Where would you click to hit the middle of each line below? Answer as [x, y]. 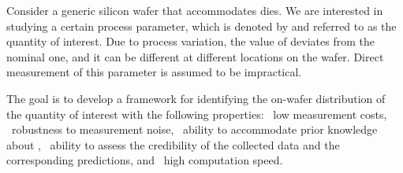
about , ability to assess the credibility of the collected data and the [173, 144]
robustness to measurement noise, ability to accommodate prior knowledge [194, 129]
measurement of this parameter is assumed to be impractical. [154, 72]
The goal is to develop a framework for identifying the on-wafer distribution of [196, 98]
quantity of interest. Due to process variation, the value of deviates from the [190, 41]
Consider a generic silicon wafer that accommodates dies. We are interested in [195, 10]
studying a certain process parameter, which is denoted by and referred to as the [201, 26]
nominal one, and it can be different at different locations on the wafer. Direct [195, 56]
